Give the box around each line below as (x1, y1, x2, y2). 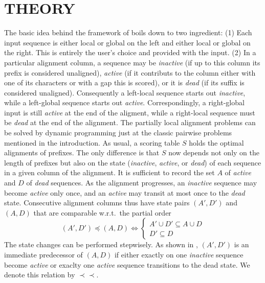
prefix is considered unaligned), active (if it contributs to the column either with (4, 67, 256, 78)
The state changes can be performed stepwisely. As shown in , (4, 239, 198, 250)
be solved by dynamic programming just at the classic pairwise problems (4, 127, 232, 138)
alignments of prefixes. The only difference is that (4, 147, 160, 158)
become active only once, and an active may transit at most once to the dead (4, 187, 245, 198)
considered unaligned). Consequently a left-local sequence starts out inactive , (4, 87, 246, 98)
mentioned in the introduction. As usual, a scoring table (4, 137, 180, 148)
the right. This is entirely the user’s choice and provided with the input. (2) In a (4, 47, 256, 58)
